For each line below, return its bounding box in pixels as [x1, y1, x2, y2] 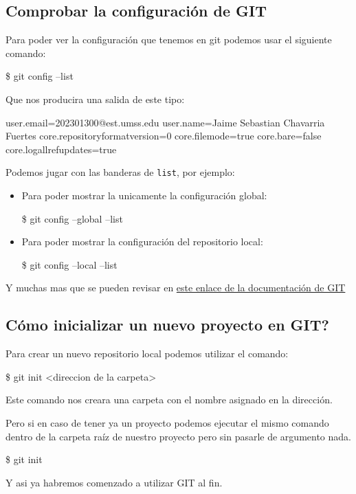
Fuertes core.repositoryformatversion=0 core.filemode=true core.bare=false [5, 128, 322, 143]
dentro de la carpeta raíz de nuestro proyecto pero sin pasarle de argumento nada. [5, 429, 351, 443]
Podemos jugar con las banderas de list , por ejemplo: [5, 165, 235, 179]
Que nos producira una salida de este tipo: [5, 91, 185, 106]
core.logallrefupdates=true [5, 142, 117, 156]
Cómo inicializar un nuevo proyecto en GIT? [5, 314, 329, 335]
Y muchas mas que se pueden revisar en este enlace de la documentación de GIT [5, 280, 346, 295]
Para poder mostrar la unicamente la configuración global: [21, 188, 267, 203]
